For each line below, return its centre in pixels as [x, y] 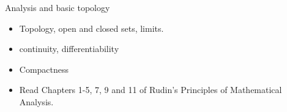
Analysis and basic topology [58, 7]
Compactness [44, 69]
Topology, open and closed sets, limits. [91, 28]
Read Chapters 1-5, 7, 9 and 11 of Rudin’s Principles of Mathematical [151, 90]
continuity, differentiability [69, 49]
